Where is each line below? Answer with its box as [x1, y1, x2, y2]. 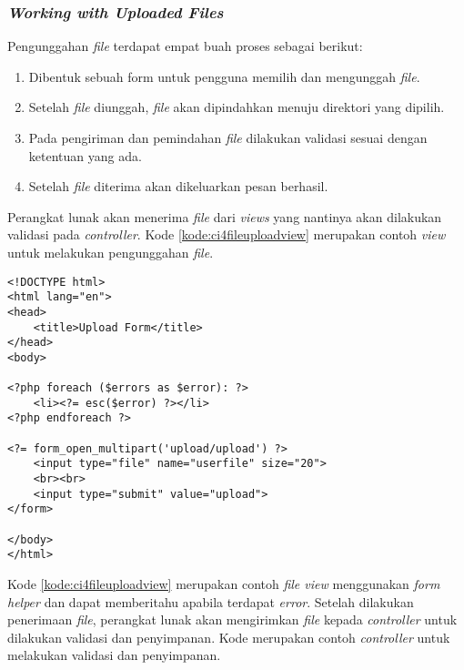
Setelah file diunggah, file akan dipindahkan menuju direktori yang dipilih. [28, 97, 445, 117]
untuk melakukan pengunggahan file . [7, 242, 214, 261]
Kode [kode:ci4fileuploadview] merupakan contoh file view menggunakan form [7, 574, 440, 594]
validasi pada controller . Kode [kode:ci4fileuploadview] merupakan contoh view [7, 225, 446, 244]
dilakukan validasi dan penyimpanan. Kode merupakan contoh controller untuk [7, 627, 450, 646]
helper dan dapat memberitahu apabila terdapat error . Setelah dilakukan [7, 592, 414, 611]
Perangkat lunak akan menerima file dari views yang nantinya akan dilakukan [7, 207, 442, 226]
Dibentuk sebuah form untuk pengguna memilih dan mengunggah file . [28, 66, 420, 86]
